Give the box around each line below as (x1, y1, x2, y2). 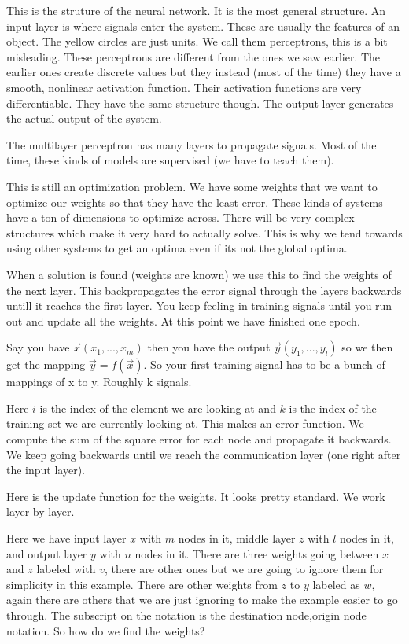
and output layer (6, 545, 87, 561)
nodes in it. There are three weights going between (134, 545, 379, 561)
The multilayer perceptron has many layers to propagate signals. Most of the (6, 136, 377, 153)
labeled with (36, 561, 96, 577)
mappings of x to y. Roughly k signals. (6, 374, 192, 390)
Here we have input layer (6, 530, 127, 546)
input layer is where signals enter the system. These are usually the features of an (6, 17, 400, 34)
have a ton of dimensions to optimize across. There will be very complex (6, 209, 355, 226)
